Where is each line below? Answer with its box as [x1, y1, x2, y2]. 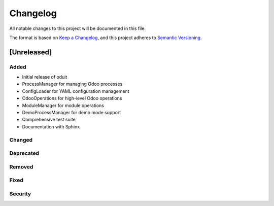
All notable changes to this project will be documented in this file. [9, 25, 146, 31]
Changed [9, 136, 33, 143]
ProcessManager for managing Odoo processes [22, 81, 123, 87]
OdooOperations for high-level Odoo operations [22, 95, 122, 101]
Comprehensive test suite [22, 117, 76, 123]
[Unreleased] [9, 48, 52, 56]
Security [9, 190, 31, 197]
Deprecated [9, 150, 40, 157]
